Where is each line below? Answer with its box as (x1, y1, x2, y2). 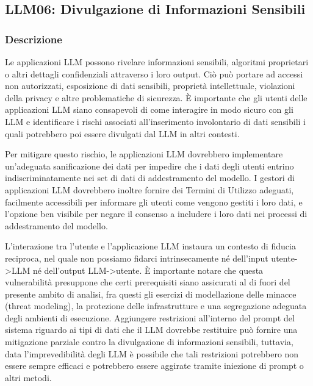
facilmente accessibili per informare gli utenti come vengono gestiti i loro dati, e (5, 195, 303, 208)
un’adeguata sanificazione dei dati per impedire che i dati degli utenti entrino (5, 159, 294, 172)
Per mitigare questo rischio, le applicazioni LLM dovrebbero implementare (5, 148, 283, 160)
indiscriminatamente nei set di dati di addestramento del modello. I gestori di (5, 171, 295, 184)
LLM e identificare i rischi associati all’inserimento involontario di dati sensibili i (5, 115, 306, 127)
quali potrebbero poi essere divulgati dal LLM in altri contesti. (5, 127, 240, 140)
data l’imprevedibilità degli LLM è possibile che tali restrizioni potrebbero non (5, 347, 299, 360)
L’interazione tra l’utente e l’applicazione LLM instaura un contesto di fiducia (5, 240, 296, 252)
